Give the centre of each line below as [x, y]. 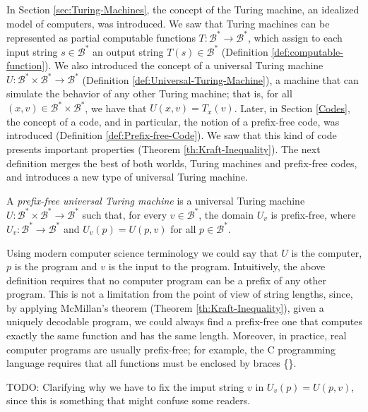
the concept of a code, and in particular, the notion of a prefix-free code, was [173, 121]
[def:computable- [307, 51]
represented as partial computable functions [101, 37]
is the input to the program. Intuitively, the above [217, 266]
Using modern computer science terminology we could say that [142, 252]
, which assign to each [295, 37]
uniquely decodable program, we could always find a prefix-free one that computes [184, 321]
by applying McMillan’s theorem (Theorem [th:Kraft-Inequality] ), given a [165, 307]
